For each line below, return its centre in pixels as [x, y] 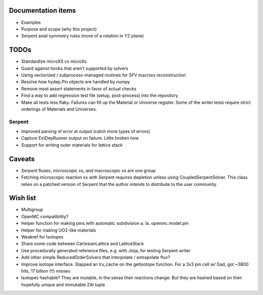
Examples [31, 22]
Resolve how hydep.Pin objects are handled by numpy [75, 82]
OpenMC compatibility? [45, 216]
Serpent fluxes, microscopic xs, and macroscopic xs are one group [88, 170]
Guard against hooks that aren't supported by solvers [75, 68]
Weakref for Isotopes [42, 237]
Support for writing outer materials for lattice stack [72, 145]
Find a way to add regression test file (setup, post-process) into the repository [100, 95]
